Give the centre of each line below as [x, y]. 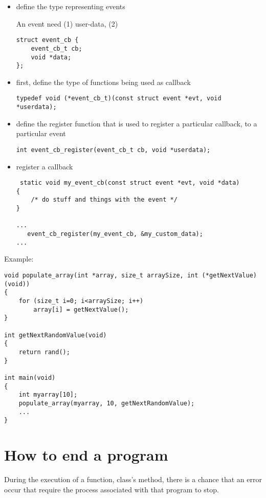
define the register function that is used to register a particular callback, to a [137, 123]
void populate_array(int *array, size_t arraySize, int [101, 275]
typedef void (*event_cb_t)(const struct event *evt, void [119, 99]
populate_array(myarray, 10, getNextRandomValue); [107, 403]
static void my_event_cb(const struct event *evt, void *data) [130, 183]
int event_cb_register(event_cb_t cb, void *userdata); [113, 150]
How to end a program [86, 454]
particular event [41, 133]
